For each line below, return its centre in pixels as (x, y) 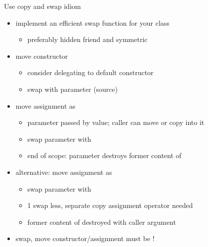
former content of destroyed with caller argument (102, 222)
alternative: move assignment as (64, 172)
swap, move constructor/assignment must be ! (85, 238)
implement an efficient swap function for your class (92, 22)
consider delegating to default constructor (90, 72)
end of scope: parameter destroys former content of (104, 155)
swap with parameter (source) (73, 89)
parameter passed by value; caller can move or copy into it (116, 122)
